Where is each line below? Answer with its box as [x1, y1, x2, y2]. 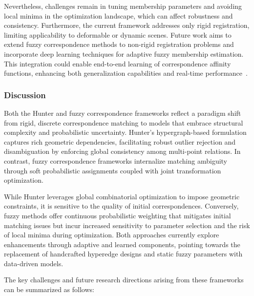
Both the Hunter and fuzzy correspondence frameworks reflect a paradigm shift [4, 107, 241, 118]
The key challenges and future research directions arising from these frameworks [4, 275, 244, 285]
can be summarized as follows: [4, 284, 94, 295]
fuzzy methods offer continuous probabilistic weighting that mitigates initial [4, 210, 231, 220]
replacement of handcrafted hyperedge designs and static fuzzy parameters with [4, 249, 243, 259]
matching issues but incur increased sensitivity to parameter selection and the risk [4, 220, 250, 230]
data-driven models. [4, 258, 63, 268]
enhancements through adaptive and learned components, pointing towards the [4, 239, 240, 249]
